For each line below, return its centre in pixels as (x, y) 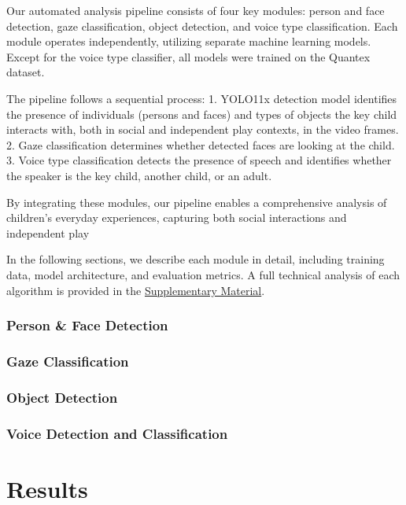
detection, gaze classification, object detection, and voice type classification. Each (202, 26)
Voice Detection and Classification (117, 433)
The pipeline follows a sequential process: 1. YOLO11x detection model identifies (202, 98)
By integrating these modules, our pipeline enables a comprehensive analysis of (197, 202)
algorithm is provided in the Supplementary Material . (136, 290)
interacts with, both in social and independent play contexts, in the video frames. (203, 129)
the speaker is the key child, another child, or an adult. (139, 175)
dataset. (26, 72)
